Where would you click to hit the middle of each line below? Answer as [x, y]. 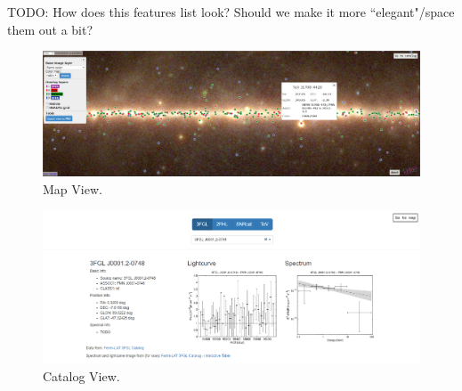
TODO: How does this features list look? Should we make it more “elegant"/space [231, 12]
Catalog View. [81, 376]
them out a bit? [50, 29]
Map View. [73, 188]
